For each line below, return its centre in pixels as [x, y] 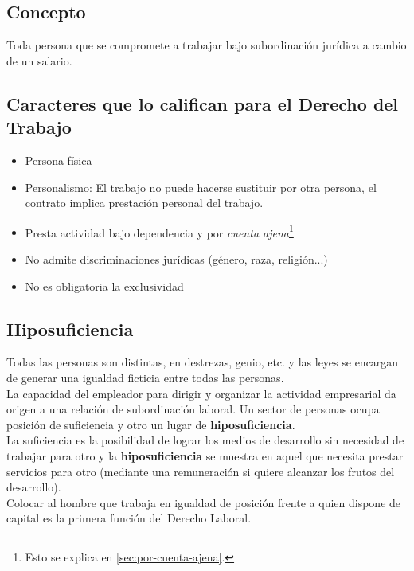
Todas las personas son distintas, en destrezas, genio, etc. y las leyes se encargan [203, 362]
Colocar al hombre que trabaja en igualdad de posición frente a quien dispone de [204, 502]
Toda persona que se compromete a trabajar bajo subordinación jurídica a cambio [207, 45]
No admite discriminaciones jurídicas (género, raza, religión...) [176, 259]
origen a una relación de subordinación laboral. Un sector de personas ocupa [193, 409]
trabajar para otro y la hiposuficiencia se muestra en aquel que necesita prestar [205, 455]
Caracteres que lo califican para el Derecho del [203, 103]
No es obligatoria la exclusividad [104, 285]
